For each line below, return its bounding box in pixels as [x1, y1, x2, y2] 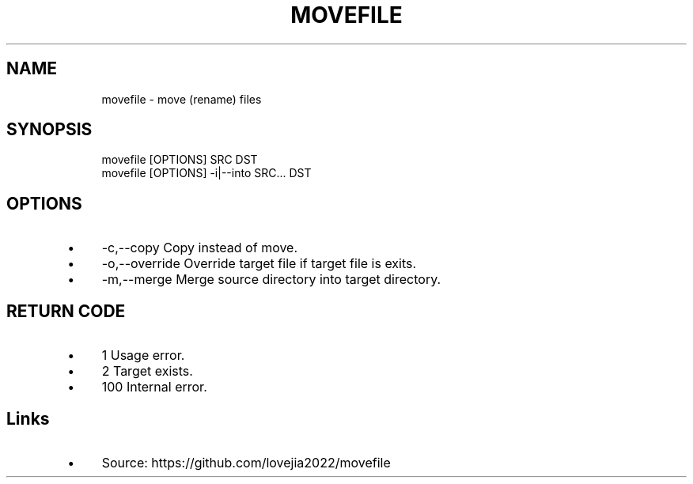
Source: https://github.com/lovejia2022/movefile [101, 454, 391, 471]
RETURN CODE [6, 301, 126, 321]
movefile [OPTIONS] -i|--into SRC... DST [101, 166, 312, 180]
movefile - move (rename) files [101, 92, 262, 106]
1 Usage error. [101, 347, 185, 364]
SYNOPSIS [6, 119, 93, 140]
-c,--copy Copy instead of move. [101, 240, 298, 256]
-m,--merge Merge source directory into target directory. [101, 271, 441, 288]
